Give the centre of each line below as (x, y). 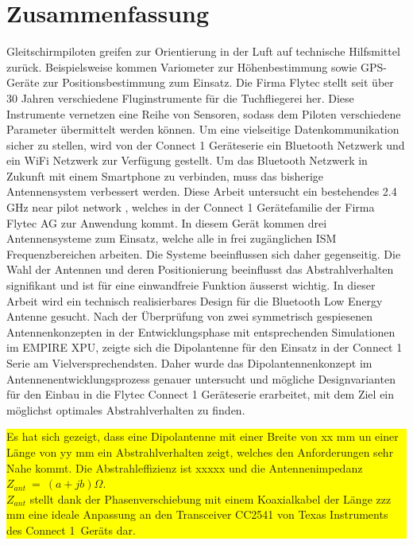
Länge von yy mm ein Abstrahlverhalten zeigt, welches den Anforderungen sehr (200, 452)
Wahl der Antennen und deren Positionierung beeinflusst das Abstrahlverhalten (200, 269)
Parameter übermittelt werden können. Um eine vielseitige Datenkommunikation (203, 129)
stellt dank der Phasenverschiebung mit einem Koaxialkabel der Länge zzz (210, 498)
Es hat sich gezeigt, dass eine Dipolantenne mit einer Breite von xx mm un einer (203, 436)
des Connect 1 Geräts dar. (71, 529)
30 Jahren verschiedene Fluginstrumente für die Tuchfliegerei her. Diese (180, 97)
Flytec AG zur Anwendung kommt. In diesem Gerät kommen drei (167, 222)
